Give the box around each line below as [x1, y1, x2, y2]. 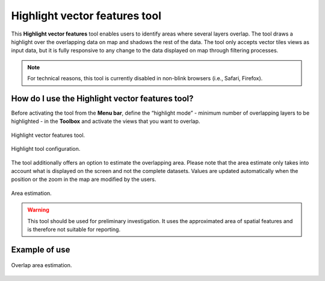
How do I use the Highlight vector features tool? [11, 93, 194, 104]
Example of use [11, 244, 70, 254]
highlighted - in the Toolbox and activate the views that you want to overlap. [11, 118, 200, 125]
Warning [27, 206, 49, 213]
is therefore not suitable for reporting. [27, 226, 120, 233]
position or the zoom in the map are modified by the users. [11, 175, 156, 183]
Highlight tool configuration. [11, 145, 81, 153]
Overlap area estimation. [11, 262, 72, 269]
